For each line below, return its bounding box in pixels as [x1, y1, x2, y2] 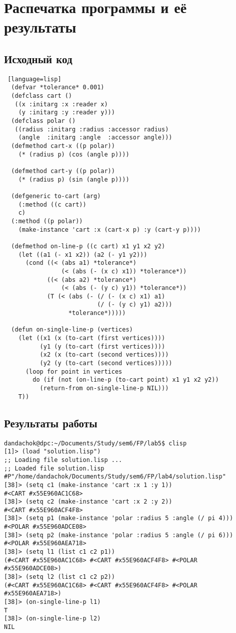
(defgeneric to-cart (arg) [11, 192, 101, 200]
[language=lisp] [7, 75, 61, 83]
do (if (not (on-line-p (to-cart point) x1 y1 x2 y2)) [32, 376, 219, 384]
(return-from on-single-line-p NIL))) [39, 385, 169, 392]
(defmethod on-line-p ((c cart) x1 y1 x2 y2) [11, 242, 165, 250]
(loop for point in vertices [25, 368, 122, 375]
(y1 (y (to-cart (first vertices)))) [39, 343, 165, 350]
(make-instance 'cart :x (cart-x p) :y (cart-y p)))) [18, 226, 201, 233]
